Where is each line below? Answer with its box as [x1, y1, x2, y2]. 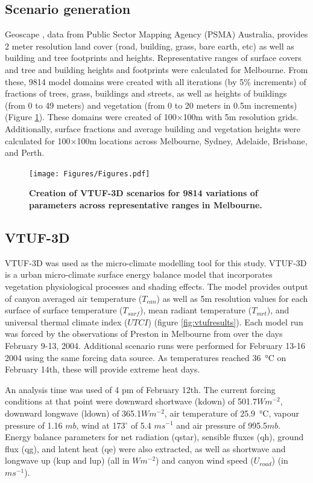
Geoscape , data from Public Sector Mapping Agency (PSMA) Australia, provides [5, 28, 308, 40]
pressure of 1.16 [5, 418, 63, 431]
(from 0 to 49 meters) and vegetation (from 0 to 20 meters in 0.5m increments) [5, 98, 297, 111]
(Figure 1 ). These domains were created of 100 [5, 110, 177, 123]
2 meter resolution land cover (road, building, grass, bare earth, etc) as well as [5, 39, 294, 52]
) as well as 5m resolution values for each [156, 292, 308, 304]
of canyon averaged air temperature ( [5, 292, 142, 304]
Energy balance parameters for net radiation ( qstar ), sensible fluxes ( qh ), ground [5, 430, 304, 443]
